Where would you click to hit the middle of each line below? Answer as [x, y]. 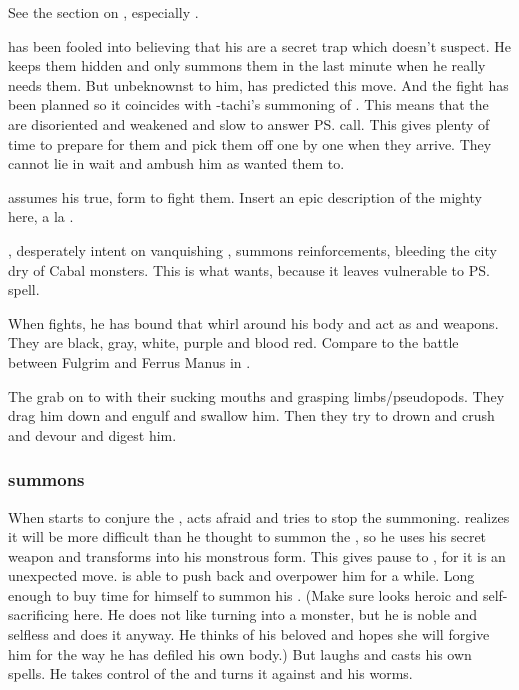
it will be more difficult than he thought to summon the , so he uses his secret [247, 536]
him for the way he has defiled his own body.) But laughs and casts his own [240, 653]
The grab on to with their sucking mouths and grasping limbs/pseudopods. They [256, 395]
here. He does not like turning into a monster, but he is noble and [275, 614]
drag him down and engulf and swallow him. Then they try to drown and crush [251, 415]
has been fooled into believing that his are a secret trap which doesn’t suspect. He [260, 45]
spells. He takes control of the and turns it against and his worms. [210, 673]
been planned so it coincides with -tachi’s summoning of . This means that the [248, 104]
